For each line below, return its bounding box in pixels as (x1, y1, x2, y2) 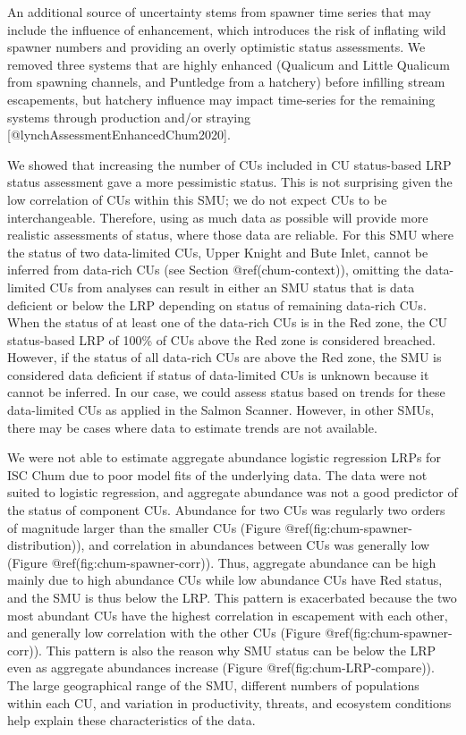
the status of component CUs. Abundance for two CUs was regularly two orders (7, 501, 445, 520)
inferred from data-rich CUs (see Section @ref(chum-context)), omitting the (7, 260, 421, 279)
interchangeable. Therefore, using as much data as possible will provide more (7, 207, 428, 226)
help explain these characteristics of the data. (7, 711, 256, 730)
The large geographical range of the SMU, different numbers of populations (7, 675, 419, 694)
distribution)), (7, 536, 85, 554)
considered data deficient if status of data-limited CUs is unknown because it (7, 365, 429, 384)
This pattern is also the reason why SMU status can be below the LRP (46, 640, 436, 659)
